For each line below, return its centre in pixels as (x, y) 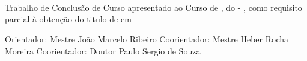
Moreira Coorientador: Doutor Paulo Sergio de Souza (103, 51)
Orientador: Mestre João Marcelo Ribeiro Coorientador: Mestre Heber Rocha (147, 39)
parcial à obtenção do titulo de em (68, 19)
